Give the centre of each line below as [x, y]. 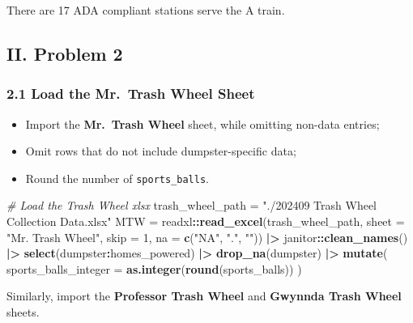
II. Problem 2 [65, 53]
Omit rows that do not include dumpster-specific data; [161, 151]
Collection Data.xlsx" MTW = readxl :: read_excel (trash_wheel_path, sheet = [206, 221]
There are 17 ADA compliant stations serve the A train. [146, 10]
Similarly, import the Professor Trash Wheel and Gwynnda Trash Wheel [204, 296]
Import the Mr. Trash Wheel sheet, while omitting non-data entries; [202, 123]
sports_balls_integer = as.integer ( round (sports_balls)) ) [154, 268]
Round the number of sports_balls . [117, 178]
